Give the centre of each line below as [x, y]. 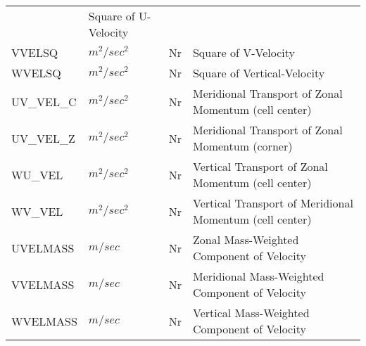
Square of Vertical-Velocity [259, 73]
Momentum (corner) [242, 146]
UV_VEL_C [44, 101]
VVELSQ [35, 52]
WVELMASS [44, 321]
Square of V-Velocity [244, 52]
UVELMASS [43, 248]
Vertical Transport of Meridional [273, 203]
